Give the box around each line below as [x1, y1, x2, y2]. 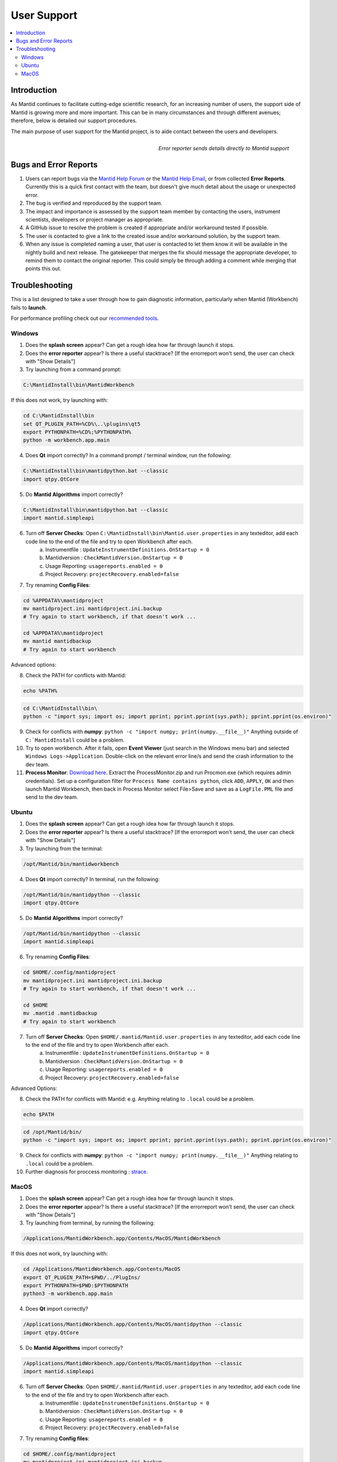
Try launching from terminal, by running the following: [25, 1219, 155, 1226]
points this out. [25, 265, 61, 272]
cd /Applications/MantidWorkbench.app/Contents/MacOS [23, 1266, 181, 1273]
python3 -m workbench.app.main [23, 1290, 114, 1297]
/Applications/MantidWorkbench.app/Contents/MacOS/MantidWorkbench [23, 1235, 221, 1242]
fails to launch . [11, 304, 47, 311]
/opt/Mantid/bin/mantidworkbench [23, 860, 119, 867]
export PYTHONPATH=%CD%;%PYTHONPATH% [23, 429, 132, 436]
